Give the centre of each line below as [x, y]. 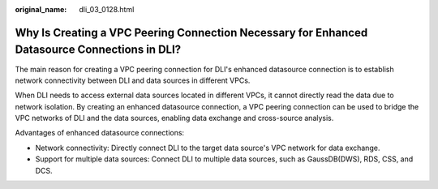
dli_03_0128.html [107, 9]
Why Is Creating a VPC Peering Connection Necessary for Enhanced [191, 32]
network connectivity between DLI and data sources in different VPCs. [133, 80]
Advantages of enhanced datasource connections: [100, 133]
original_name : [41, 9]
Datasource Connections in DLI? [98, 50]
